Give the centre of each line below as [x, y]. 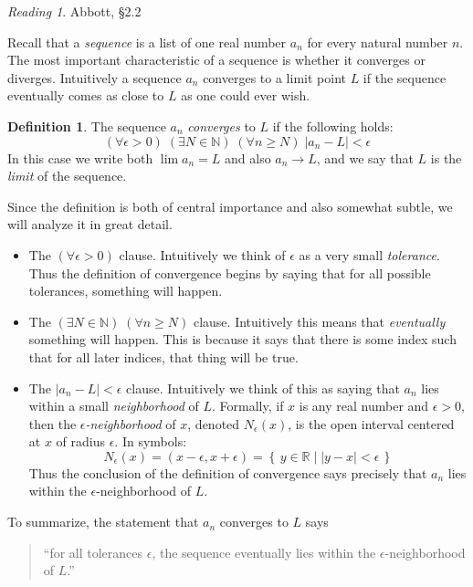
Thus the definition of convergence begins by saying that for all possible [230, 273]
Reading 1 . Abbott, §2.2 [74, 11]
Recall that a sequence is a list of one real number [147, 42]
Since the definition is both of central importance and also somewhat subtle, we [230, 206]
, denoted [214, 423]
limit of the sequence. [67, 176]
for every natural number [378, 42]
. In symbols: [151, 441]
